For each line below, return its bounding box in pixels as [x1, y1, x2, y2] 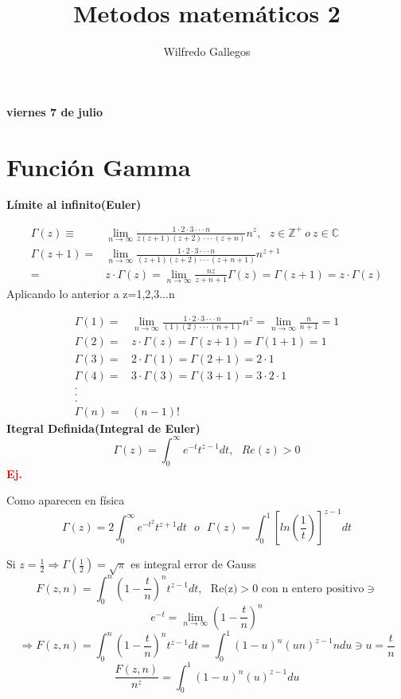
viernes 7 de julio [6, 103, 103, 120]
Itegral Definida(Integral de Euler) [6, 419, 200, 436]
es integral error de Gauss [130, 556, 256, 572]
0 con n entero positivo [252, 583, 364, 595]
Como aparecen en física [6, 492, 125, 509]
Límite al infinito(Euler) [6, 196, 142, 213]
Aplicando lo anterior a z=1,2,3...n [6, 285, 175, 301]
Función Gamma [6, 150, 191, 183]
